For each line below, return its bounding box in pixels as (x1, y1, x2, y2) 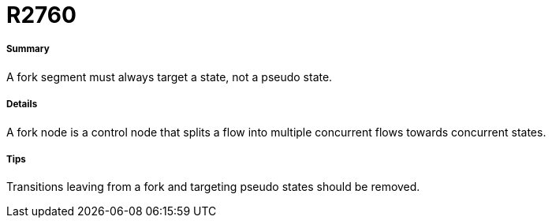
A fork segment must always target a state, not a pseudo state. (6, 69, 333, 84)
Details (6, 99, 38, 110)
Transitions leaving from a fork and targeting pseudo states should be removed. (6, 180, 420, 194)
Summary (6, 43, 50, 55)
